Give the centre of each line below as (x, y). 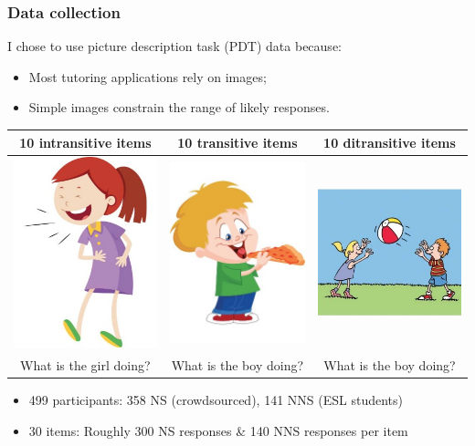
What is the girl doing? (85, 365)
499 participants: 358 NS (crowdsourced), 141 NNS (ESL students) (216, 400)
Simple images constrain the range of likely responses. (179, 107)
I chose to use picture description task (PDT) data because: (174, 46)
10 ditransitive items (390, 142)
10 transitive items (237, 142)
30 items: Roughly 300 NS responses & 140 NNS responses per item (218, 430)
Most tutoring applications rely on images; (148, 76)
